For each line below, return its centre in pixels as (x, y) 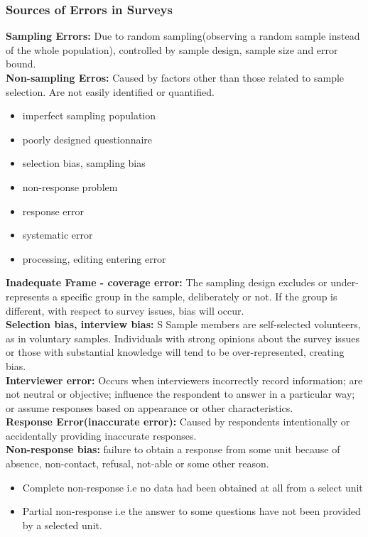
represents (28, 296)
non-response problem (70, 186)
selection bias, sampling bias (84, 163)
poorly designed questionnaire (87, 139)
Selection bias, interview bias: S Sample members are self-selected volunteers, (183, 324)
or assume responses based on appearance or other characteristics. (150, 407)
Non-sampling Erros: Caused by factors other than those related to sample (175, 77)
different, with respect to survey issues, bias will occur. (125, 310)
